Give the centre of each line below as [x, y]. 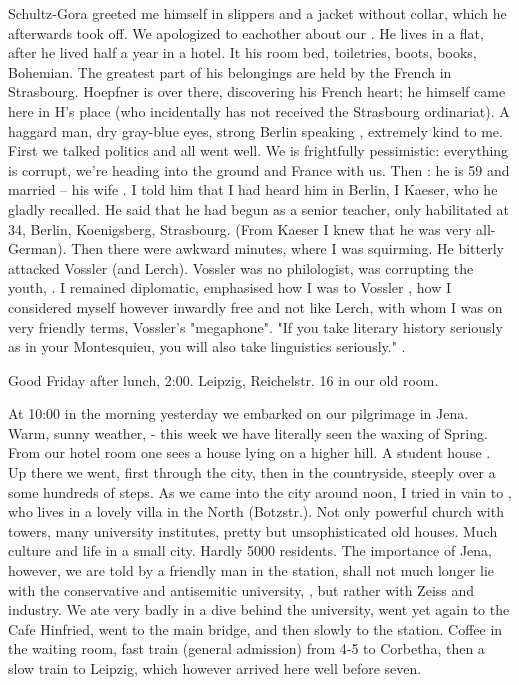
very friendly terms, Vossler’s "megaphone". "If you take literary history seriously [255, 326]
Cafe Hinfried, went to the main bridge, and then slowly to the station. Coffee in [255, 628]
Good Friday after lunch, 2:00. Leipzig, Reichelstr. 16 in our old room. [223, 379]
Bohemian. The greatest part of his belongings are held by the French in [230, 71]
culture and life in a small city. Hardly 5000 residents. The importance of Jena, [250, 550]
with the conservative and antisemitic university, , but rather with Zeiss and [241, 589]
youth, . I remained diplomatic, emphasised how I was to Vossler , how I [229, 287]
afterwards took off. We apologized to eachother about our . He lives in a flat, [246, 32]
